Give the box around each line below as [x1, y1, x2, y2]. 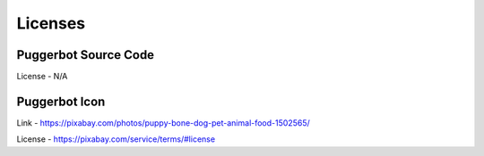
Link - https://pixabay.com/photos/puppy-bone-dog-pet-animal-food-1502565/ [16, 117, 310, 128]
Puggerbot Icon [16, 94, 106, 109]
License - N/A [16, 71, 68, 82]
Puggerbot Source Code [16, 47, 155, 62]
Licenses [16, 13, 86, 33]
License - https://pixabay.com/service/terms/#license [16, 134, 215, 144]
